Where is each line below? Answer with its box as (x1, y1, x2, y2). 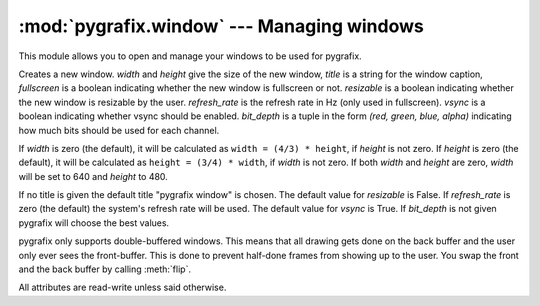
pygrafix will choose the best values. (18, 216, 170, 229)
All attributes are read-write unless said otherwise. (18, 281, 227, 294)
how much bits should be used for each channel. (18, 124, 220, 136)
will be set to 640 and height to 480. (18, 170, 169, 182)
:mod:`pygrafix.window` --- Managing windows (18, 15, 424, 37)
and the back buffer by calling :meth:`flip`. (18, 263, 192, 275)
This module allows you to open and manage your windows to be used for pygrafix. (18, 50, 362, 62)
